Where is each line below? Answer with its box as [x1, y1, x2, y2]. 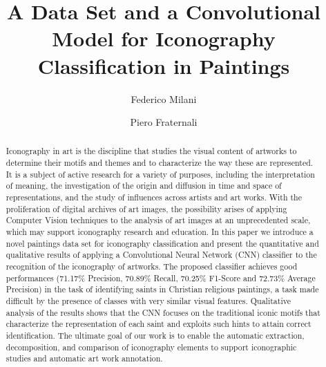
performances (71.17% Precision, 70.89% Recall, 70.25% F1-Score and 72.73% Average [6, 272, 316, 283]
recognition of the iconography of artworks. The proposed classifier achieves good [6, 261, 298, 272]
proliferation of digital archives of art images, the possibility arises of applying [6, 203, 287, 214]
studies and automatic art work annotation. [6, 352, 163, 364]
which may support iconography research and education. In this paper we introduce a [6, 226, 314, 238]
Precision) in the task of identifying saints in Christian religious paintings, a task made [6, 283, 319, 295]
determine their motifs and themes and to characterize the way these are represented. [6, 157, 314, 169]
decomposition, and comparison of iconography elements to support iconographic [6, 341, 297, 352]
